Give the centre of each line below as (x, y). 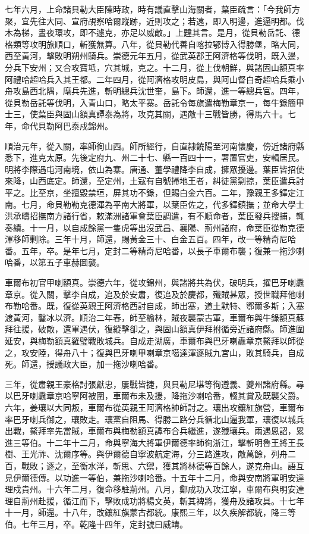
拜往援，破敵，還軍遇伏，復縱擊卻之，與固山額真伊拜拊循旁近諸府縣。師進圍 (154, 329)
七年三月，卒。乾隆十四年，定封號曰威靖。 (104, 524)
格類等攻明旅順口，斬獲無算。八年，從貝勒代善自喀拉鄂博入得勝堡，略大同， (154, 44)
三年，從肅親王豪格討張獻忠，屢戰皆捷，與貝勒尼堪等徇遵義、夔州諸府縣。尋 (154, 384)
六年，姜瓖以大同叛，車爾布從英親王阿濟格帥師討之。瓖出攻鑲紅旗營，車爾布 (154, 407)
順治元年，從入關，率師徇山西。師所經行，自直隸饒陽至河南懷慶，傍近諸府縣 (154, 146)
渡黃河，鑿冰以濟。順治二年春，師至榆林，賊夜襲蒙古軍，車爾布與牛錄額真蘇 (154, 317)
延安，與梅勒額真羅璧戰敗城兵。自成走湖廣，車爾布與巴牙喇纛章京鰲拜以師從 (154, 341)
